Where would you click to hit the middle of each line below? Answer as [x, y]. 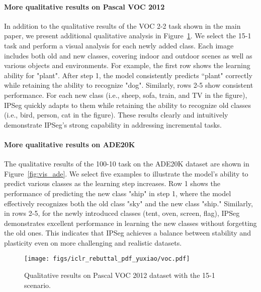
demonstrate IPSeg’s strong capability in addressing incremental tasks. [113, 124]
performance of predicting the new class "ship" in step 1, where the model [118, 193]
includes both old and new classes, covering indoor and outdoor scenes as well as [128, 55]
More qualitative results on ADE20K [70, 144]
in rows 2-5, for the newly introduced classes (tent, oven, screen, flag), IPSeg [122, 213]
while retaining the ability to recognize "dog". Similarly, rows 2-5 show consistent [129, 85]
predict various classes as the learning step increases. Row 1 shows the [112, 183]
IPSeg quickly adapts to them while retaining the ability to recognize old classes [127, 105]
